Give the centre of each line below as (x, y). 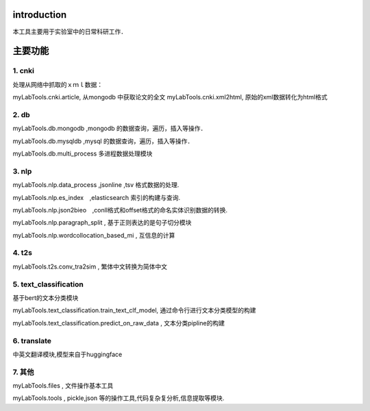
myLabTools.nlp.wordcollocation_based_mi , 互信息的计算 (94, 235)
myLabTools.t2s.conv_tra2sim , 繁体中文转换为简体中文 (90, 266)
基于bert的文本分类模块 (46, 297)
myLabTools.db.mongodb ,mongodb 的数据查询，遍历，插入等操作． (110, 128)
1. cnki (23, 71)
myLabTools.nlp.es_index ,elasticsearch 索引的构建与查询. (97, 197)
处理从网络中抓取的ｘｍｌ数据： (58, 84)
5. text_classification (48, 284)
